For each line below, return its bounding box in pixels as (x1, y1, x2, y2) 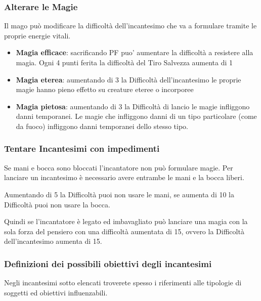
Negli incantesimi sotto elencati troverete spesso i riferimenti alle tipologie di (4, 277, 242, 288)
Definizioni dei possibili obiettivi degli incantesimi (4, 257, 212, 270)
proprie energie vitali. (4, 30, 71, 40)
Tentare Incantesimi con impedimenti (4, 142, 160, 155)
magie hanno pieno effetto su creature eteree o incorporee (16, 84, 194, 95)
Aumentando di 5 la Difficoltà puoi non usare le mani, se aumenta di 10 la (4, 189, 234, 199)
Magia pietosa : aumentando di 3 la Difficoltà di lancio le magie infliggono (16, 101, 250, 111)
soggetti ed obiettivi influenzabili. (4, 287, 108, 297)
